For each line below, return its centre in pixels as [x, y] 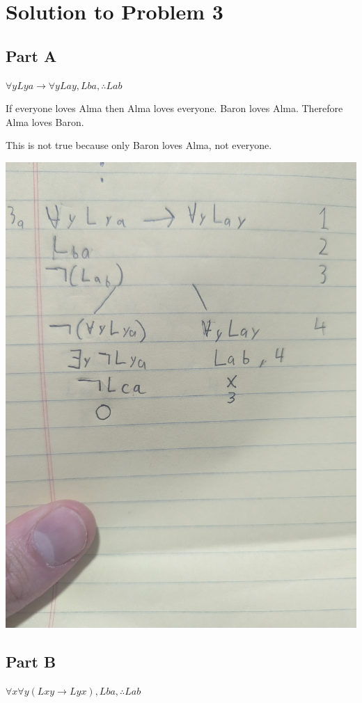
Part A [31, 55]
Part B [31, 662]
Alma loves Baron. [45, 121]
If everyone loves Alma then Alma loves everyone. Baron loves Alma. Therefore [174, 108]
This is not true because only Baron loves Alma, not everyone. [139, 145]
